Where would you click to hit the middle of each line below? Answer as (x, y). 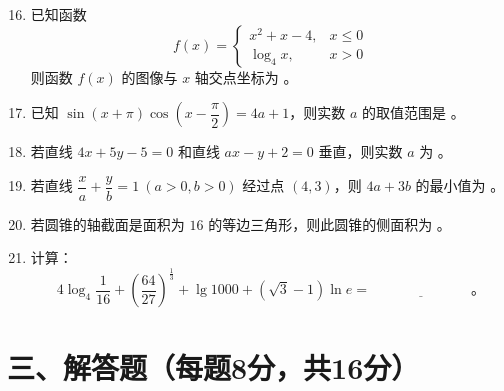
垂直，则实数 (360, 151)
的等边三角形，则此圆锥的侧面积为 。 (329, 223)
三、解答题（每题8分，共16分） (213, 366)
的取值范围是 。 (413, 112)
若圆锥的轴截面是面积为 (107, 223)
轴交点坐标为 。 (246, 76)
